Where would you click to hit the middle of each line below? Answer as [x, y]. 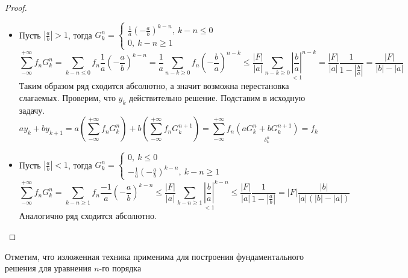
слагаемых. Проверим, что [67, 97]
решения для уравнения [48, 268]
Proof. [16, 7]
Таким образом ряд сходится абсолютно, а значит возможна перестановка [154, 86]
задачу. [32, 110]
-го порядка [120, 268]
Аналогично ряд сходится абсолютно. [88, 216]
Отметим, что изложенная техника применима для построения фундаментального [154, 256]
